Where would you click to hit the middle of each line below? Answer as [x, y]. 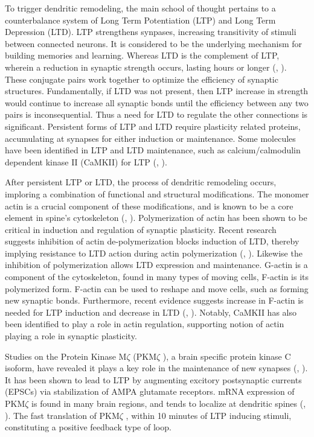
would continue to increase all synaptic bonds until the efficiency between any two [157, 102]
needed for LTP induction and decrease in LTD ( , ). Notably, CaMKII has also [151, 312]
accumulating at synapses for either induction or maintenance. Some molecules [150, 138]
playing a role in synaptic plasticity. [71, 336]
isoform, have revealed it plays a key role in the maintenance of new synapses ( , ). [156, 368]
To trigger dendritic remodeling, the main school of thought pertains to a [140, 8]
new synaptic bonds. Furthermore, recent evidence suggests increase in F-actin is [154, 300]
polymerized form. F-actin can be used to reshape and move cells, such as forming [157, 288]
